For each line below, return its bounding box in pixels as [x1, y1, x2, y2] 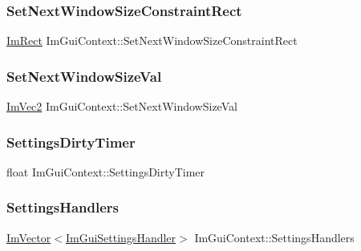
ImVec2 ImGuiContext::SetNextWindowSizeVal [6, 98, 237, 115]
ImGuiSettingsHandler [65, 229, 176, 245]
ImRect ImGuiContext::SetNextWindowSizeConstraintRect [6, 32, 298, 49]
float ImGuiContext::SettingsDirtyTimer [6, 163, 205, 180]
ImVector [6, 229, 51, 245]
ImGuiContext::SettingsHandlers [194, 229, 355, 245]
